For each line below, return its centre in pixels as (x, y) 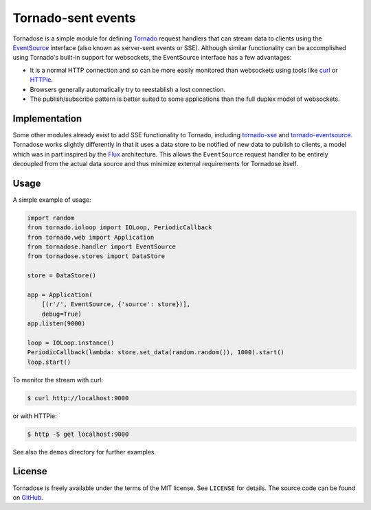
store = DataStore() (61, 276)
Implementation (47, 118)
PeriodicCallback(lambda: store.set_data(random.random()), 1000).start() (156, 352)
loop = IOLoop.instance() (71, 343)
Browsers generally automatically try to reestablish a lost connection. (128, 89)
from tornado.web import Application (91, 237)
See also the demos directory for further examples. (85, 452)
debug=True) (62, 314)
